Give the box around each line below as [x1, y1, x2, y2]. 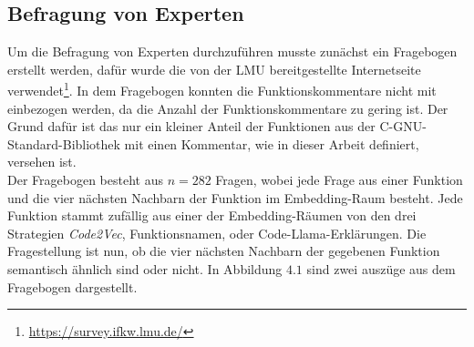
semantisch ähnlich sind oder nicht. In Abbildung [7, 259, 283, 278]
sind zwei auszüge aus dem [306, 259, 456, 278]
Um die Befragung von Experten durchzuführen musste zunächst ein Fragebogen [7, 42, 458, 61]
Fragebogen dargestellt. [7, 277, 138, 296]
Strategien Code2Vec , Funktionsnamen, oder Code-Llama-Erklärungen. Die [7, 223, 427, 242]
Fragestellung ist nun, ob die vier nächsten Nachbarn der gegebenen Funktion [7, 241, 440, 260]
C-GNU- [379, 117, 427, 136]
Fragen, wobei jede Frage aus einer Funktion [215, 170, 463, 189]
